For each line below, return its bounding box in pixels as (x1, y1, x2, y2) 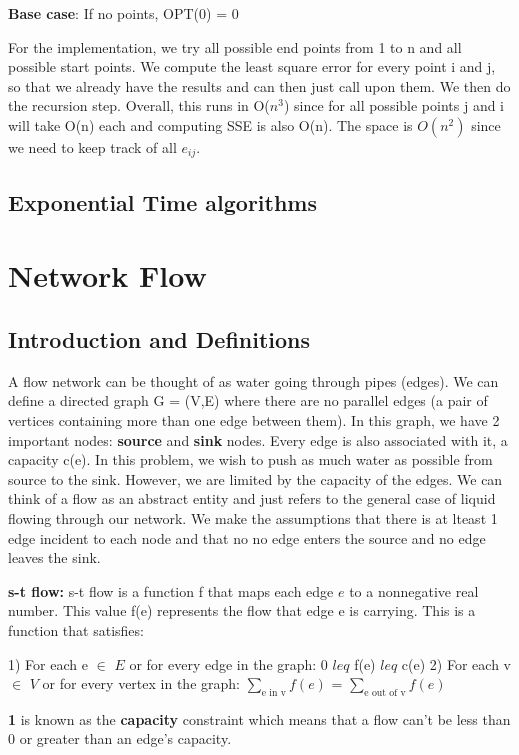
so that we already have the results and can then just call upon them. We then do (8, 75, 511, 96)
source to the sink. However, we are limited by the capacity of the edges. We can (8, 468, 503, 489)
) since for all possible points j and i (283, 95, 505, 116)
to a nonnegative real (349, 580, 479, 601)
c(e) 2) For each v (401, 653, 511, 674)
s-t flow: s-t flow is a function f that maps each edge (8, 580, 334, 601)
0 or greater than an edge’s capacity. (8, 728, 232, 749)
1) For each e (8, 653, 88, 674)
